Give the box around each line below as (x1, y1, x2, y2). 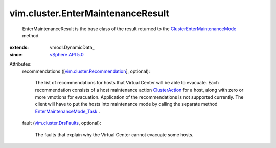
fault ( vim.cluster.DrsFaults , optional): (22, 120, 102, 126)
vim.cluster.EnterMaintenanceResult (9, 8, 170, 19)
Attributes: (9, 61, 32, 67)
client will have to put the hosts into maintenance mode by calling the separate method (35, 101, 218, 108)
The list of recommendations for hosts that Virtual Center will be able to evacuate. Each (35, 79, 219, 86)
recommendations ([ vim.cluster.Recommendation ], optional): (22, 68, 150, 74)
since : (9, 51, 23, 57)
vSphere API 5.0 (50, 51, 84, 57)
